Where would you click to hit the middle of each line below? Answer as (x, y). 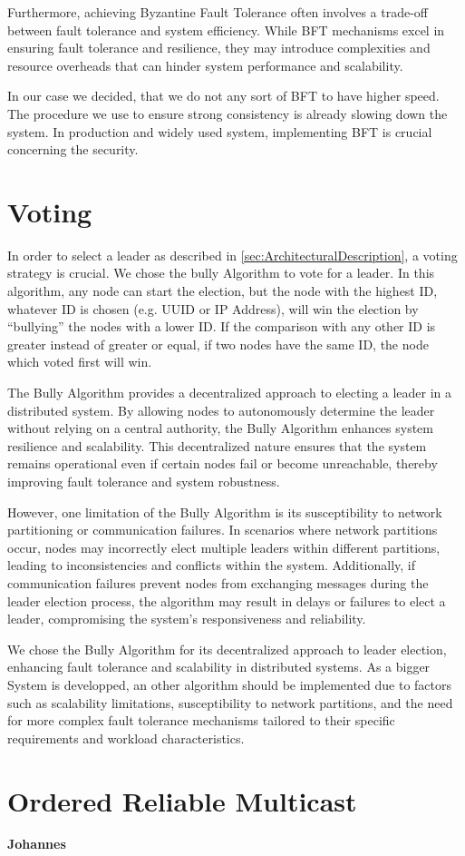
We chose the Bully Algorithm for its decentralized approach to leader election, (227, 649)
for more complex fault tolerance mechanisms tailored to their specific (201, 720)
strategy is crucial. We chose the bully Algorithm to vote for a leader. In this (221, 273)
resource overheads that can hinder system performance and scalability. (205, 65)
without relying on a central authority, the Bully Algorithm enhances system (220, 428)
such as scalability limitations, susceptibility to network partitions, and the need (230, 702)
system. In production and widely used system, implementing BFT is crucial (220, 131)
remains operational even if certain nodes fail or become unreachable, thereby (223, 463)
